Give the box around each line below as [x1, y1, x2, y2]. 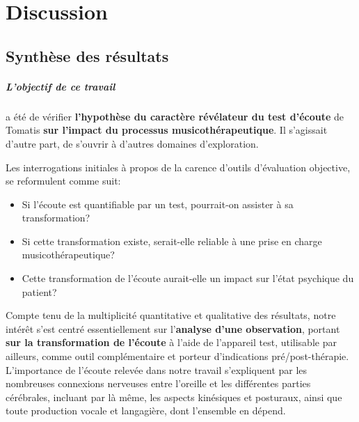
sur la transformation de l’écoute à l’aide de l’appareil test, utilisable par [6, 335, 337, 350]
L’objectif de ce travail [6, 79, 115, 93]
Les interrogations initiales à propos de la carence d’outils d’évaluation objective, [6, 159, 351, 174]
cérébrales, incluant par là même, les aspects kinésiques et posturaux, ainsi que [6, 389, 342, 404]
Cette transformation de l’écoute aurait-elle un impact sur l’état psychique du [22, 271, 354, 286]
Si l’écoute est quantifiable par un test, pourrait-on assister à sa [22, 196, 294, 211]
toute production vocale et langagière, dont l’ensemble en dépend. [6, 403, 286, 418]
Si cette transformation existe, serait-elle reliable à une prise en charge [22, 233, 322, 248]
